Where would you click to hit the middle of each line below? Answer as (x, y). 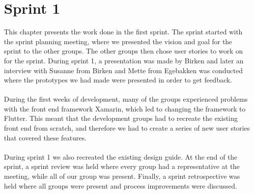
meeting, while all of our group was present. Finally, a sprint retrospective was (122, 176)
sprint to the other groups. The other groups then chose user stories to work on (124, 51)
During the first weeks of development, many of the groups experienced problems (126, 99)
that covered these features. (45, 137)
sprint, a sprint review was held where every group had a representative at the (122, 166)
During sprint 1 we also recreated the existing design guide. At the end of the (121, 156)
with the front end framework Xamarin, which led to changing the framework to (125, 108)
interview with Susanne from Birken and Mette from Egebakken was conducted (124, 70)
